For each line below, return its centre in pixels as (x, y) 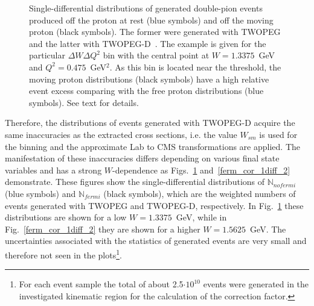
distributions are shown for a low (66, 217)
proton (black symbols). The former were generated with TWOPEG (155, 32)
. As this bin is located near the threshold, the (195, 67)
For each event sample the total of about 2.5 (101, 284)
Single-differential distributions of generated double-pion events (146, 8)
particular (47, 55)
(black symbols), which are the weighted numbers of (200, 193)
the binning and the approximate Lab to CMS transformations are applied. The (153, 146)
